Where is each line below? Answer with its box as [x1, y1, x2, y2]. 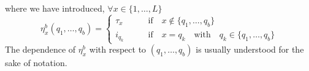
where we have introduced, [5, 2, 105, 14]
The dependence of [5, 43, 76, 56]
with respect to [89, 43, 147, 56]
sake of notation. [5, 56, 67, 69]
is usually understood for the [196, 43, 304, 56]
